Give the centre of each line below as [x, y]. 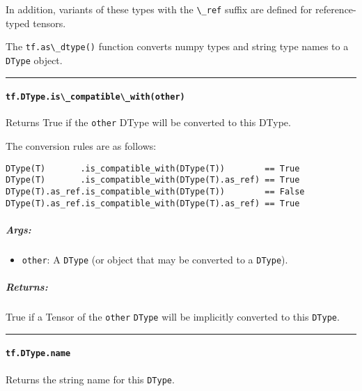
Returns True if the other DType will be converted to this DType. [148, 122]
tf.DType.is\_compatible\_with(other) [95, 97]
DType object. [34, 60]
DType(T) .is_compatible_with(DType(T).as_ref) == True [153, 180]
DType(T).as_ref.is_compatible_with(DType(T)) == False [155, 191]
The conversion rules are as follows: [81, 146]
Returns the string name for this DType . [90, 379]
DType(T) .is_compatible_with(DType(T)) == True [153, 168]
